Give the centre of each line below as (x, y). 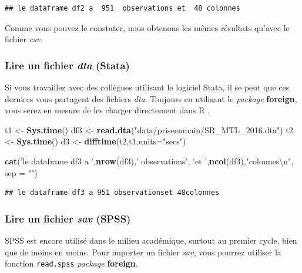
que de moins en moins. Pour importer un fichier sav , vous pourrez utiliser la (143, 252)
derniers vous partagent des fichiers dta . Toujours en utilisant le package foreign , (151, 98)
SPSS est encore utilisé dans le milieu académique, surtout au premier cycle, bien (151, 240)
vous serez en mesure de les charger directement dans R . (108, 110)
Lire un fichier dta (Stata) (67, 65)
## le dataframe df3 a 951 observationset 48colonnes (112, 193)
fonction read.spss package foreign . (71, 263)
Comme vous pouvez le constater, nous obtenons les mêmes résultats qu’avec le (147, 27)
